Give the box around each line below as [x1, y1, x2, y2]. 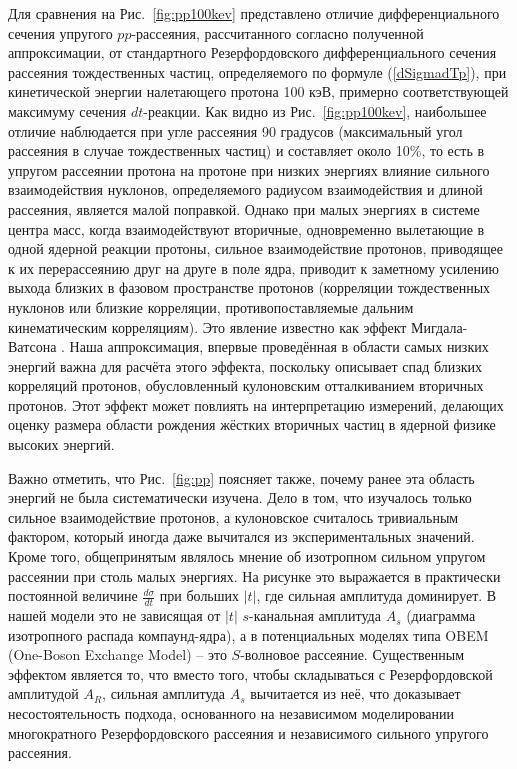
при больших [159, 585, 240, 606]
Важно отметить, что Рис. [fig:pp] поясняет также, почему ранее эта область [8, 467, 475, 488]
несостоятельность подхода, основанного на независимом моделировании [8, 703, 455, 724]
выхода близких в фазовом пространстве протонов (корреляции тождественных [8, 277, 491, 298]
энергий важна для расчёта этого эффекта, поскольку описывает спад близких [8, 355, 483, 376]
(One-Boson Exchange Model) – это [8, 644, 227, 665]
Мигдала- [411, 316, 468, 337]
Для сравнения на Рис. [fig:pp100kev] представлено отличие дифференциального [8, 3, 500, 23]
